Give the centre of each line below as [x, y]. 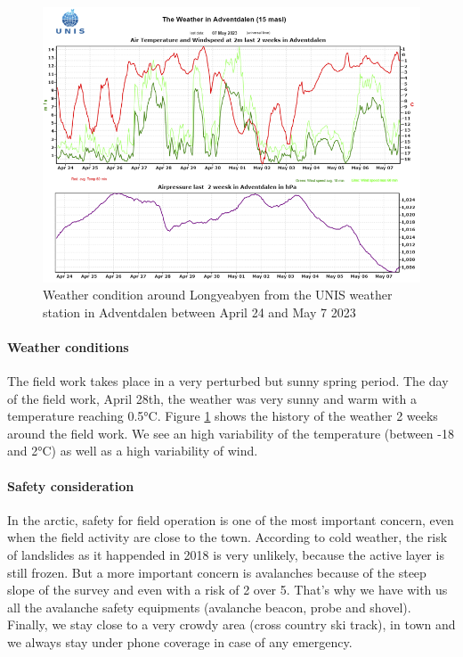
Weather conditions [68, 346]
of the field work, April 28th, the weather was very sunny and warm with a [212, 398]
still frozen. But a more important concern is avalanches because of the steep [217, 572]
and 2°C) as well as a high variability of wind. [133, 451]
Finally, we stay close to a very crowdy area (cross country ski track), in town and [231, 624]
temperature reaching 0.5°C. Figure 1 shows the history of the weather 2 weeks [223, 416]
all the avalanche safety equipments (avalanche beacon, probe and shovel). [209, 607]
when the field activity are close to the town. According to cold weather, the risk [227, 537]
